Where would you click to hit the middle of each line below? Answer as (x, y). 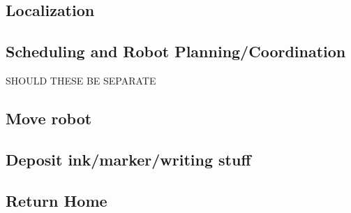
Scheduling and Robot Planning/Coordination (176, 51)
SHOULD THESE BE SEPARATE (81, 80)
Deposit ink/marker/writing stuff (128, 159)
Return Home (57, 200)
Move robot (49, 118)
